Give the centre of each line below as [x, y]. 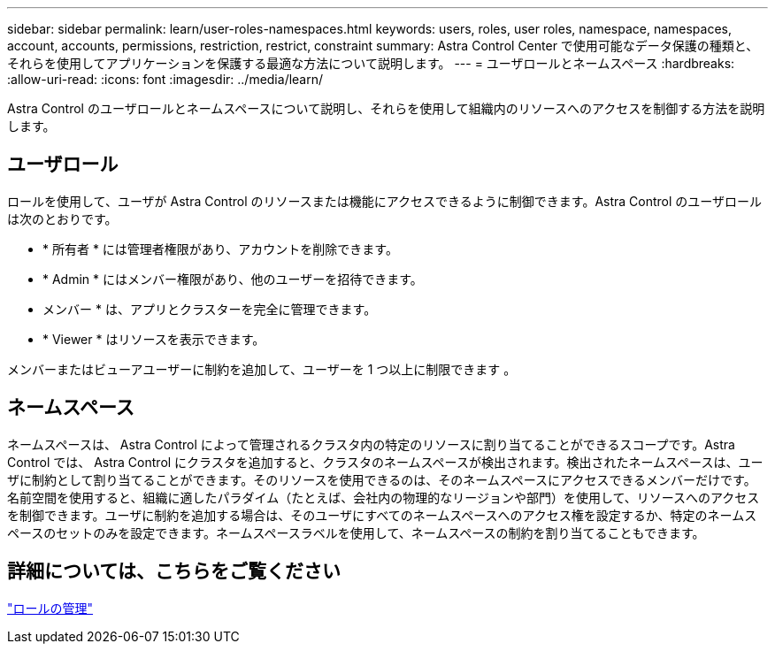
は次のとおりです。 [62, 218]
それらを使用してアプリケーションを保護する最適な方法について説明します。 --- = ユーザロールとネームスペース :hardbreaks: [371, 63]
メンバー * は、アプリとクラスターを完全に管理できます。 [210, 309]
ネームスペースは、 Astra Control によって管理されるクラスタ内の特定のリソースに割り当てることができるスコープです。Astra [371, 444]
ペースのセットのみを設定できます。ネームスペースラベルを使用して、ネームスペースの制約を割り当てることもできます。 [356, 532]
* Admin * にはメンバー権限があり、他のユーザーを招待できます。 [233, 279]
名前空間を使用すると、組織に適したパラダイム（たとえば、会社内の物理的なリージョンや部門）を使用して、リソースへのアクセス [384, 497]
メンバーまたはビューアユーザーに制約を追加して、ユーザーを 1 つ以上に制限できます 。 [262, 369]
